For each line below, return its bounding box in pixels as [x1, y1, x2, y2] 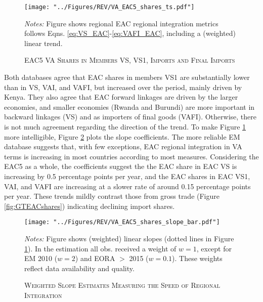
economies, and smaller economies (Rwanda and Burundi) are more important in [4, 101, 255, 112]
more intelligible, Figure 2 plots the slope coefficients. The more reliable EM [4, 131, 240, 142]
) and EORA [75, 253, 115, 264]
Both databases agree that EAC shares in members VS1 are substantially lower [4, 72, 250, 82]
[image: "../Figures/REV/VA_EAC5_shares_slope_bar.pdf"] [24, 219, 220, 226]
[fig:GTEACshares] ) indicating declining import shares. [4, 200, 175, 211]
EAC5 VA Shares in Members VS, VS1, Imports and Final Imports [24, 55, 235, 65]
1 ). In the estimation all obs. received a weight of [24, 243, 177, 253]
